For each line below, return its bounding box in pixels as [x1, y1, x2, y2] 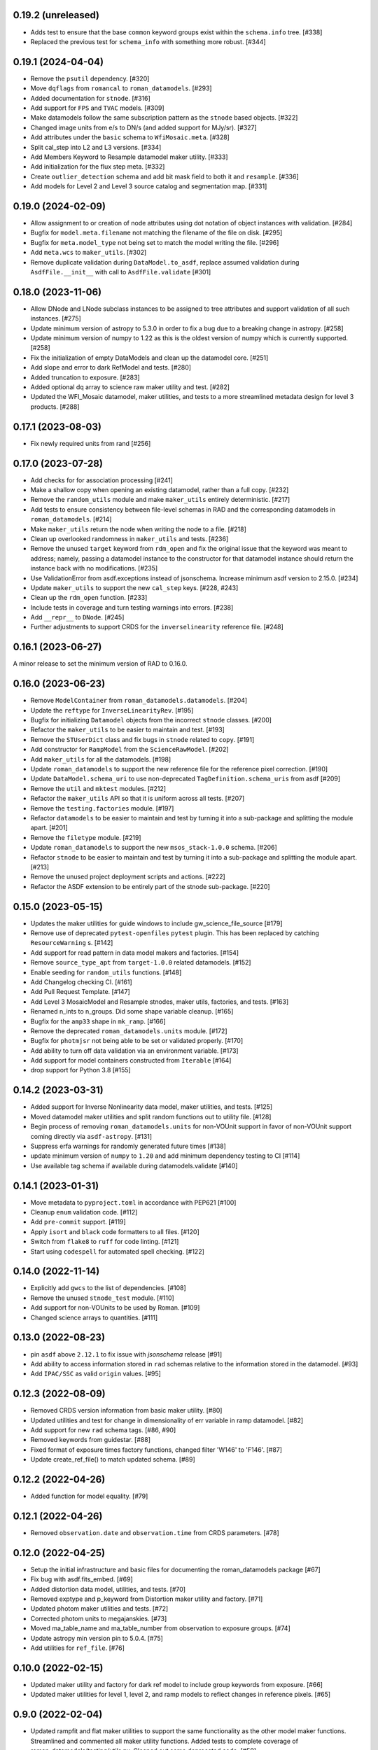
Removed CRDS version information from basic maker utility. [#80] [30, 1406, 223, 1415]
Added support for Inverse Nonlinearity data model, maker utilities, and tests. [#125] [30, 1102, 273, 1111]
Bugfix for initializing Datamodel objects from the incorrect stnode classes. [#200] [30, 716, 272, 724]
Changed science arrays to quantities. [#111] [30, 1313, 158, 1322]
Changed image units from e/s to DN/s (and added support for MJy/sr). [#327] [30, 123, 257, 132]
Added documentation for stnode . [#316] [30, 94, 150, 102]
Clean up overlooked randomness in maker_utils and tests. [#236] [30, 534, 229, 542]
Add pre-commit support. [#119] [30, 1218, 126, 1226]
